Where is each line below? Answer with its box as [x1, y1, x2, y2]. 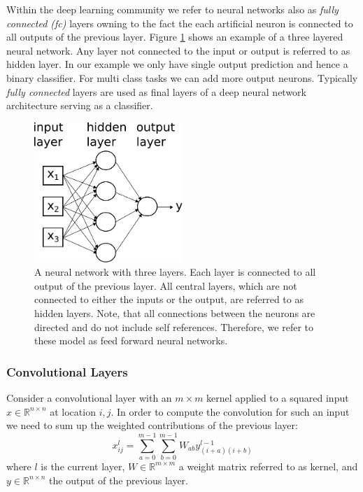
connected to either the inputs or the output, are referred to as [34, 292, 304, 307]
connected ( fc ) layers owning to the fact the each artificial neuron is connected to [6, 15, 353, 30]
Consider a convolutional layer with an [6, 391, 172, 405]
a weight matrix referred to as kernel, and [178, 458, 358, 473]
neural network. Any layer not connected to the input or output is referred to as [6, 43, 350, 57]
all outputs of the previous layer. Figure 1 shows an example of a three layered [6, 29, 343, 44]
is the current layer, [41, 458, 125, 473]
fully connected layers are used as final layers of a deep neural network [6, 84, 307, 99]
